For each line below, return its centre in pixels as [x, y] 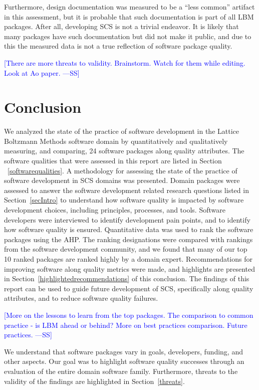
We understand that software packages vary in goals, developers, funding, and [123, 351]
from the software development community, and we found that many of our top [126, 249]
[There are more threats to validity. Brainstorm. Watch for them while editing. [125, 62]
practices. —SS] [28, 335]
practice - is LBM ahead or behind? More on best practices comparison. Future [126, 325]
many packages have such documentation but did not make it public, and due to [128, 36]
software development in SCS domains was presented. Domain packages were [122, 180]
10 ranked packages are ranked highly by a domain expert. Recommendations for [128, 259]
